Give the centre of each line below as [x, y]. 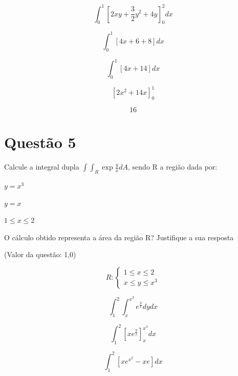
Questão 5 [40, 142]
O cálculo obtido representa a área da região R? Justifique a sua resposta [119, 237]
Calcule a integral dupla [42, 167]
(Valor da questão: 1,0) [40, 254]
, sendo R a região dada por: [173, 167]
